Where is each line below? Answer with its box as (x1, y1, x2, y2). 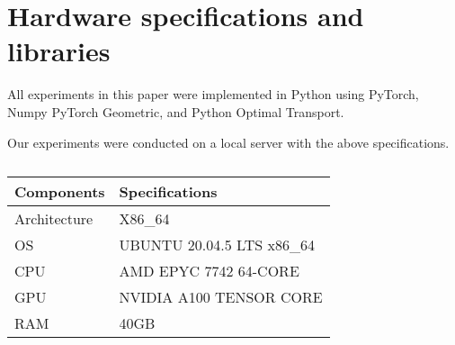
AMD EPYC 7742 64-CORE (119, 260, 299, 282)
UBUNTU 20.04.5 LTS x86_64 (119, 234, 315, 256)
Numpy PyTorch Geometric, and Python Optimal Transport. (7, 102, 344, 121)
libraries (7, 32, 111, 69)
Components (14, 181, 105, 203)
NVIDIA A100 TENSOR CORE (119, 286, 323, 308)
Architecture (14, 208, 94, 230)
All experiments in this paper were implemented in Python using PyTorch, (7, 85, 419, 104)
